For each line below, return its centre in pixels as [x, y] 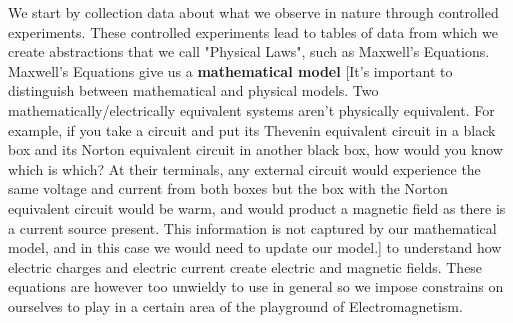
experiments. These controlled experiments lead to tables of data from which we [253, 31]
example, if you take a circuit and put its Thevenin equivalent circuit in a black [252, 129]
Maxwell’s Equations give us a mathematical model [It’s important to [230, 70]
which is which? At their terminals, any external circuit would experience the [244, 168]
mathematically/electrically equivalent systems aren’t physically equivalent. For [251, 109]
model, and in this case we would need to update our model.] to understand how [255, 247]
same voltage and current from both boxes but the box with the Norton [228, 188]
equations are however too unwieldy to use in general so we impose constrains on [256, 286]
